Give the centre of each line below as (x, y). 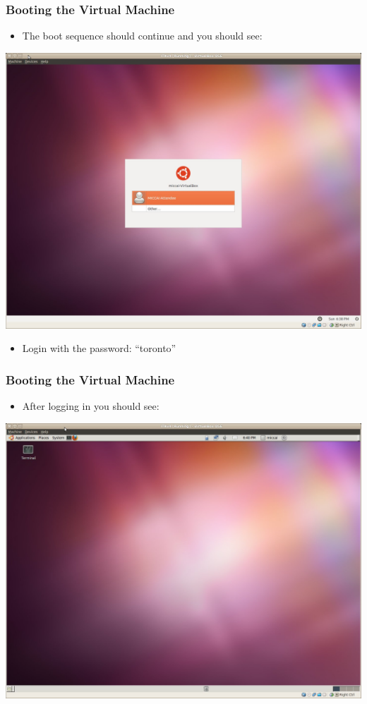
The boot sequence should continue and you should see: (142, 36)
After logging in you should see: (91, 406)
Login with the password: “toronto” (99, 348)
